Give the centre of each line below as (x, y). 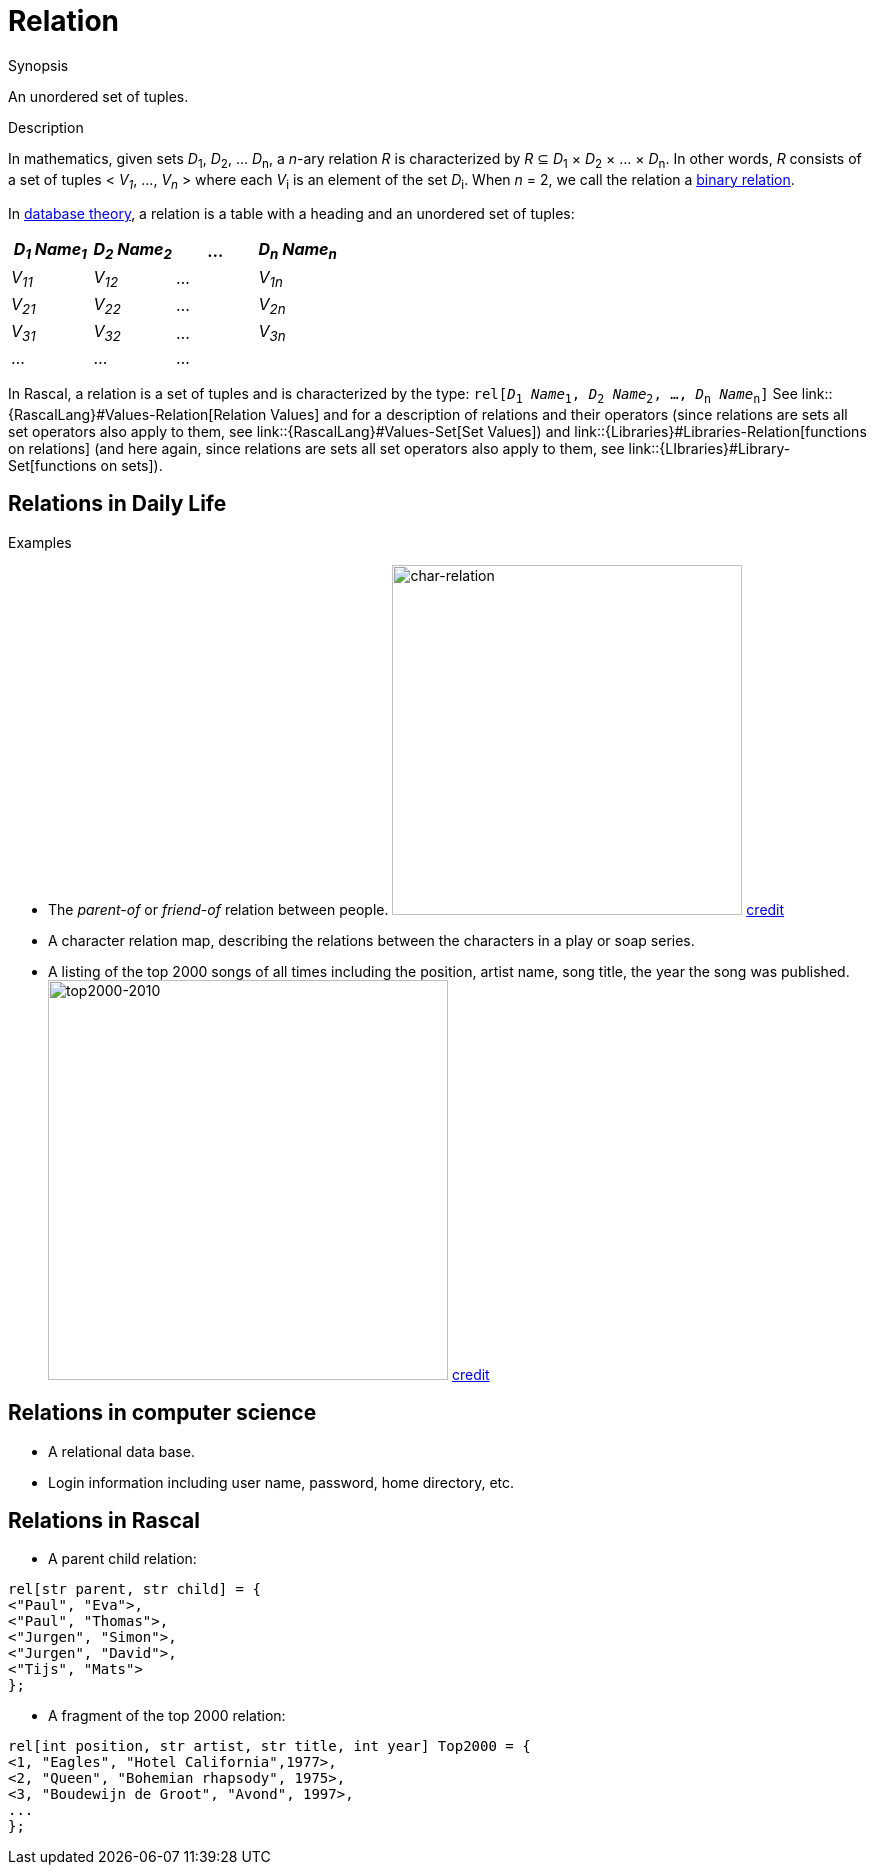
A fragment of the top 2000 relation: (167, 1716)
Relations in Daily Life (117, 504)
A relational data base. (121, 1451)
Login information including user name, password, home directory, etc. (281, 1482)
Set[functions (52, 465)
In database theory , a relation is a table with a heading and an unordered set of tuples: (291, 214)
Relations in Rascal (104, 1520)
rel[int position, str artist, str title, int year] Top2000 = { (269, 1746)
